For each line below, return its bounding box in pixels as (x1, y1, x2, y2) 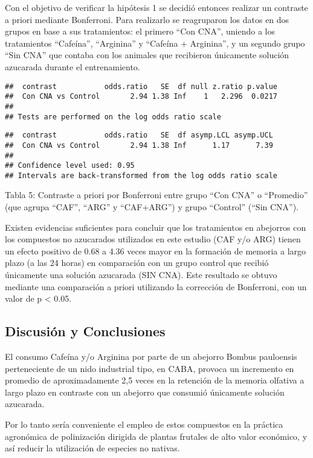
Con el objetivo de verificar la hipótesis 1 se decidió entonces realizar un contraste (5, 1, 308, 13)
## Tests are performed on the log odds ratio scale (5, 112, 221, 121)
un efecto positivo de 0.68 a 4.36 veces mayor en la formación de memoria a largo (5, 244, 306, 257)
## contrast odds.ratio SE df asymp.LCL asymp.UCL (5, 131, 273, 140)
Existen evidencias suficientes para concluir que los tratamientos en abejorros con (5, 221, 306, 233)
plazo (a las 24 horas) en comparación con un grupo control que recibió (5, 256, 269, 269)
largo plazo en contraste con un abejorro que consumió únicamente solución (5, 385, 285, 398)
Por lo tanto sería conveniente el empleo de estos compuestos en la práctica (5, 417, 283, 430)
